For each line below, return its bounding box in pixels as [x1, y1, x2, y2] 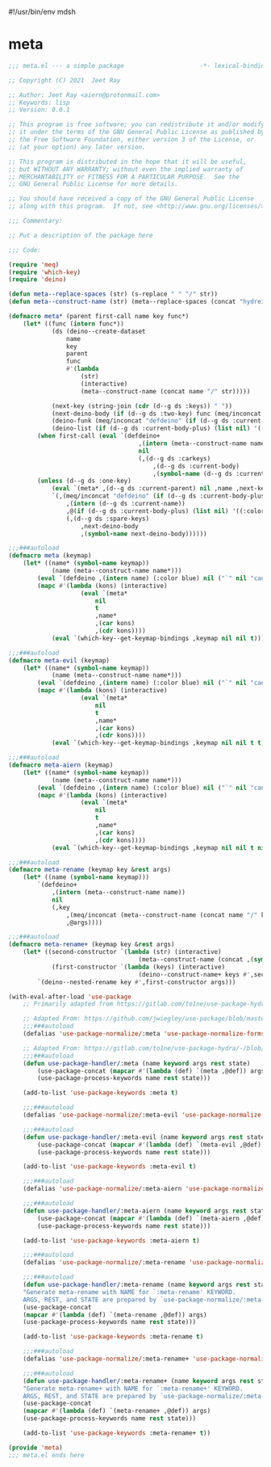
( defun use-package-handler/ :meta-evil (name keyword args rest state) [23, 1133, 269, 1141]
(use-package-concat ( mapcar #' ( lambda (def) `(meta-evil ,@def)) [37, 1141, 265, 1149]
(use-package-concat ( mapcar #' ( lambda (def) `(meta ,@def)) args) [37, 1066, 269, 1075]
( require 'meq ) [8, 260, 60, 269]
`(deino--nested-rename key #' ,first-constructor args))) [37, 977, 236, 986]
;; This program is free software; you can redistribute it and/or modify [8, 120, 265, 128]
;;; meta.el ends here [8, 1451, 85, 1459]
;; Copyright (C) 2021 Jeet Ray [8, 76, 121, 84]
